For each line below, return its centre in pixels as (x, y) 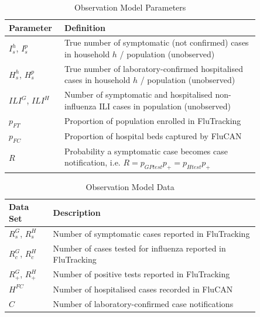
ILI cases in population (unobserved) (165, 106)
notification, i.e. (93, 162)
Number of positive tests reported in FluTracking (141, 274)
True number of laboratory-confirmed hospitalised (154, 68)
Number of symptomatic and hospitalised (138, 94)
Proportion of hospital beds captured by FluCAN (153, 136)
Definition (85, 27)
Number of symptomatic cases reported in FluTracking (151, 233)
